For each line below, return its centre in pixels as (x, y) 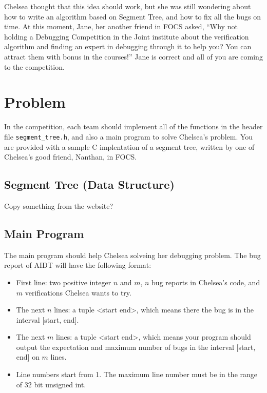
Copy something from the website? (59, 205)
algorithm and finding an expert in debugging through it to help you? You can (128, 46)
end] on (28, 357)
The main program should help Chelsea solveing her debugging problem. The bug (132, 255)
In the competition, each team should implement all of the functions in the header (133, 126)
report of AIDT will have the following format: (78, 265)
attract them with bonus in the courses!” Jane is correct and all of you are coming (133, 56)
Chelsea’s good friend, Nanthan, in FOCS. (71, 157)
